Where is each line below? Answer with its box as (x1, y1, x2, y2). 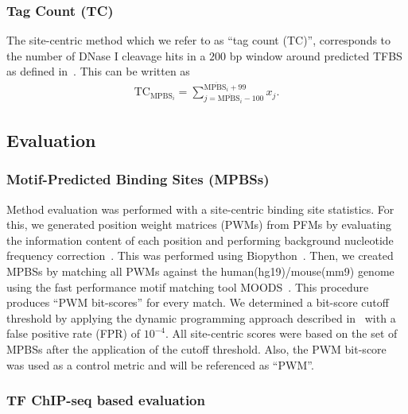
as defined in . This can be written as (6, 63, 190, 79)
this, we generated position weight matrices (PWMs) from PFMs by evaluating (6, 216, 392, 233)
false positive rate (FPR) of (6, 325, 140, 342)
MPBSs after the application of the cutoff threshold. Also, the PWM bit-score (6, 341, 387, 358)
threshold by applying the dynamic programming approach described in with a (6, 309, 396, 326)
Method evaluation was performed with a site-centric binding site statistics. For (6, 200, 394, 217)
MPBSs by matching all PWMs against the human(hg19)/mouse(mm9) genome (6, 263, 394, 280)
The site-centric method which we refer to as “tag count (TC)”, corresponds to (6, 32, 391, 48)
